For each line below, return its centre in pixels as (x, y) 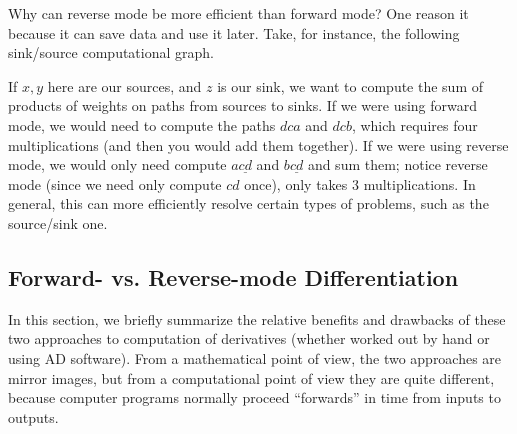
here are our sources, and (124, 85)
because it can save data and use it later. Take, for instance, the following (234, 32)
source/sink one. (58, 222)
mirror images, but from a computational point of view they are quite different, (251, 377)
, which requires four (414, 124)
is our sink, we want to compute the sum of (350, 85)
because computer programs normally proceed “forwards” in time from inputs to (254, 397)
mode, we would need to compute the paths (142, 124)
